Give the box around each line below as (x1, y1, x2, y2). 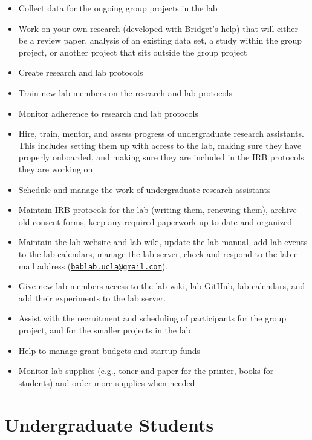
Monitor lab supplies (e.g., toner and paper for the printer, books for (18, 364, 274, 377)
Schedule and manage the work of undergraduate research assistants (18, 183, 271, 195)
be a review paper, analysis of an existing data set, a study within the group (18, 34, 302, 47)
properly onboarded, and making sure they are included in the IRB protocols (18, 151, 304, 163)
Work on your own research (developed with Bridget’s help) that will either (18, 22, 299, 34)
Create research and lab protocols (18, 66, 143, 79)
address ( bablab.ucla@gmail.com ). (37, 259, 168, 272)
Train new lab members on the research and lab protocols (18, 86, 232, 99)
